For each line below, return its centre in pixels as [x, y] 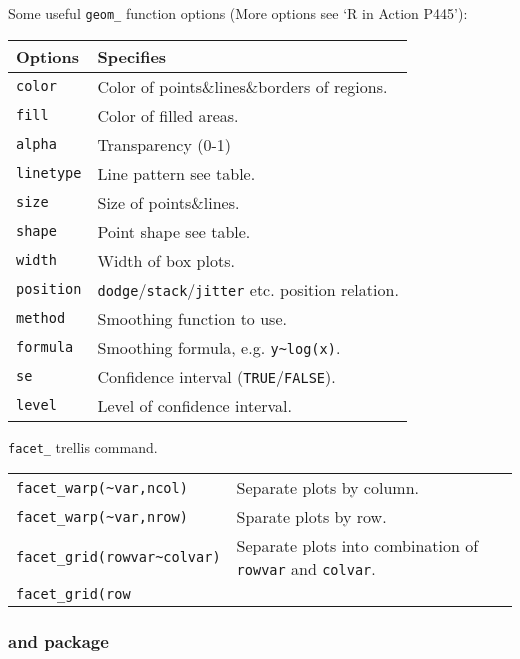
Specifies [132, 56]
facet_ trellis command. [83, 446]
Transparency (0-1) [164, 144]
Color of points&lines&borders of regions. [242, 86]
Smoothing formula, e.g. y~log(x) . [219, 347]
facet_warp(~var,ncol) [102, 487]
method [41, 318]
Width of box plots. [166, 260]
